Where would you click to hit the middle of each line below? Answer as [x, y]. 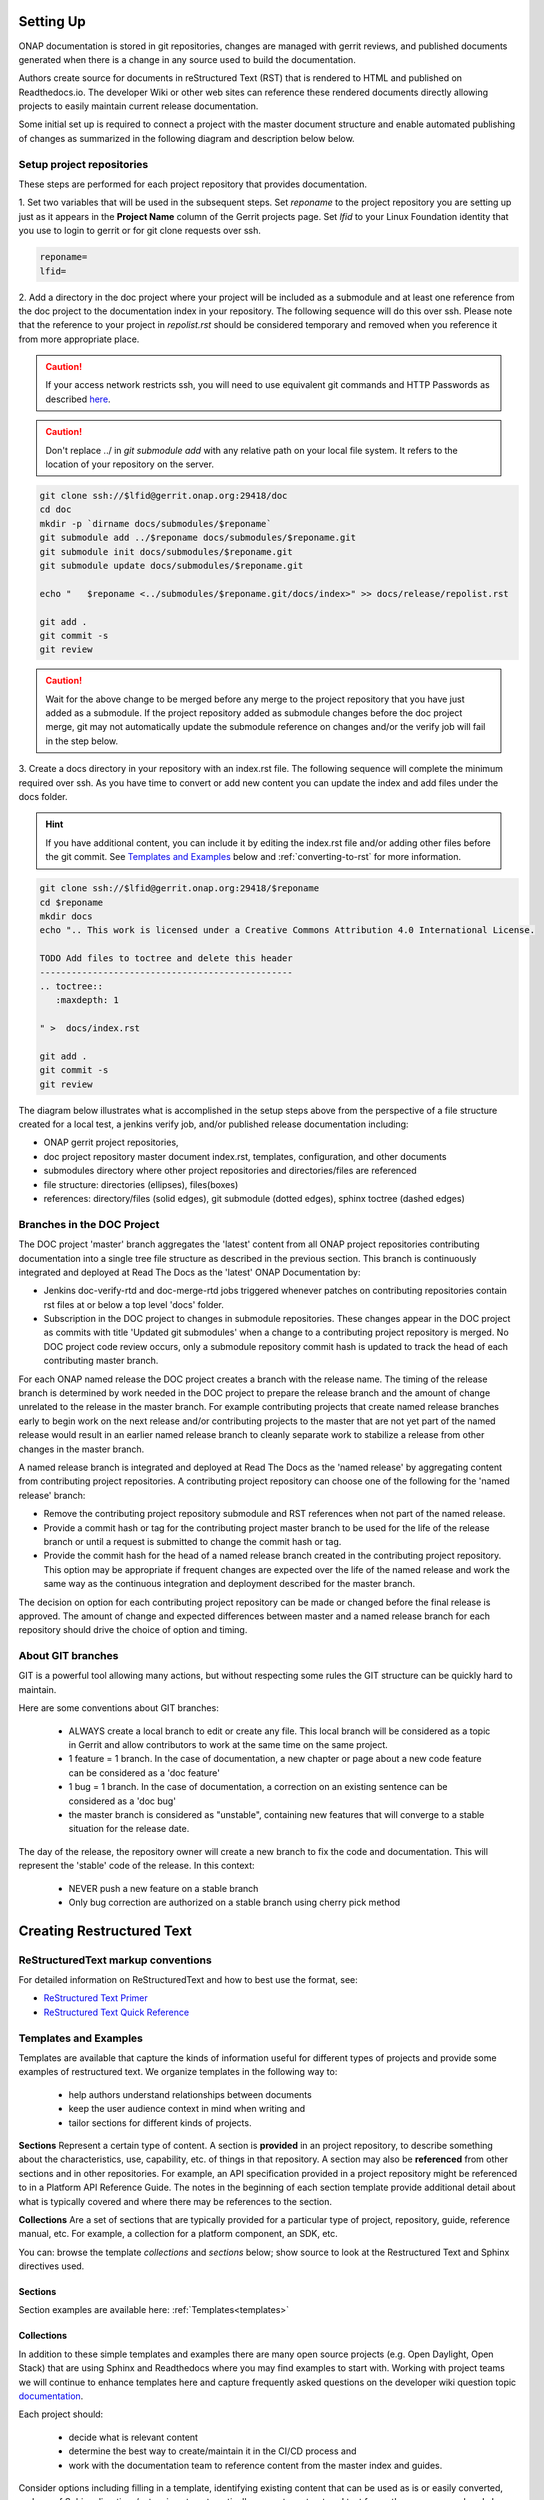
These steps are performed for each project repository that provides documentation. [192, 184]
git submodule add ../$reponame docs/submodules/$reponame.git [198, 538]
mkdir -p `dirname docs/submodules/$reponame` [155, 523]
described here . [78, 399]
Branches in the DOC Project [89, 1224]
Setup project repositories [83, 164]
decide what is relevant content [133, 2437]
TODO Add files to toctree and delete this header [166, 958]
